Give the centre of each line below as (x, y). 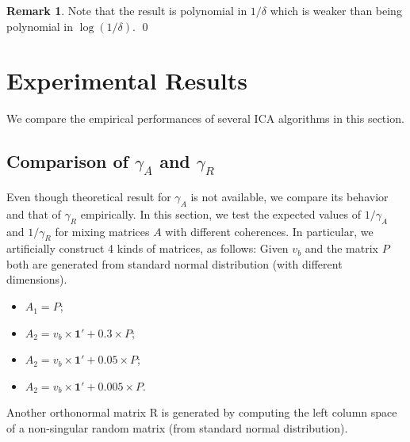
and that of (34, 213)
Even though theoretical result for (89, 196)
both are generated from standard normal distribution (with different (174, 263)
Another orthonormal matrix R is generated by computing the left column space (202, 412)
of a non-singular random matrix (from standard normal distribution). (177, 428)
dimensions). (37, 279)
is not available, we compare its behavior (289, 196)
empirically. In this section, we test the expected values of (221, 213)
